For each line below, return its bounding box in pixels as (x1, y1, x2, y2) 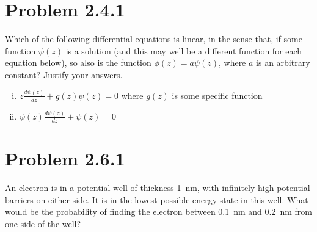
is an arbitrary (256, 56, 310, 69)
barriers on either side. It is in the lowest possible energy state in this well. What (5, 193, 308, 206)
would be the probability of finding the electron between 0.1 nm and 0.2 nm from (5, 205, 312, 218)
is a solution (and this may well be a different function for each (65, 44, 302, 57)
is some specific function (172, 89, 263, 101)
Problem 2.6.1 (5, 145, 125, 170)
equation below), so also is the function (5, 56, 151, 69)
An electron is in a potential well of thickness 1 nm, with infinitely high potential (5, 181, 310, 194)
